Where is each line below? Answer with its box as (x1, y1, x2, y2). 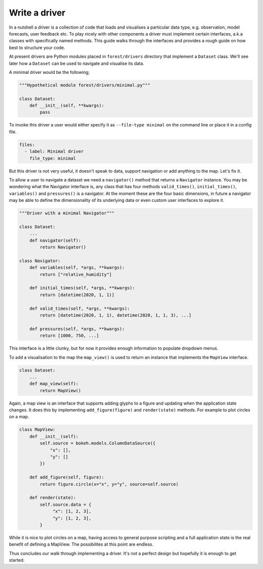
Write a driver (9, 7, 66, 18)
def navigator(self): (29, 237, 81, 243)
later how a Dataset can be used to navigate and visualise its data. (9, 60, 145, 66)
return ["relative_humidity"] (39, 271, 112, 277)
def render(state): (29, 495, 76, 500)
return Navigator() (39, 245, 86, 250)
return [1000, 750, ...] (39, 333, 99, 338)
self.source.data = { (39, 501, 92, 507)
